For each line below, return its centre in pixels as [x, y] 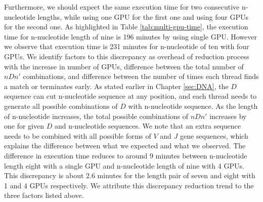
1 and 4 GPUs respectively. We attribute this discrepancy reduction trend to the [129, 185]
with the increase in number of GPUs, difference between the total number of [124, 66]
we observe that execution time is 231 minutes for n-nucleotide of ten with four [127, 46]
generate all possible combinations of [61, 106]
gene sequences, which [214, 135]
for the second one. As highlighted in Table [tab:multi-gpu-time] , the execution [126, 27]
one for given [24, 126]
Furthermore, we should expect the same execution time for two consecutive [122, 7]
